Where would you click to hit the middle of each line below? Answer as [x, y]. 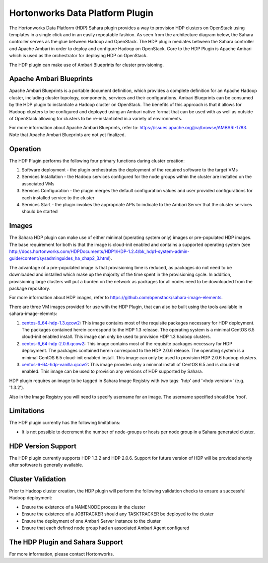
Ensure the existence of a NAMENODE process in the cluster [84, 507]
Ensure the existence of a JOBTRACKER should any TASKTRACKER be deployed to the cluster [118, 514]
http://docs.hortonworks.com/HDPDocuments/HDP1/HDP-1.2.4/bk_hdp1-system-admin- [99, 251]
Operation [25, 149]
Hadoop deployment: [31, 498]
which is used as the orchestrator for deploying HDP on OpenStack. [78, 56]
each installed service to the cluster [58, 198]
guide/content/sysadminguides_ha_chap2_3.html [59, 258]
